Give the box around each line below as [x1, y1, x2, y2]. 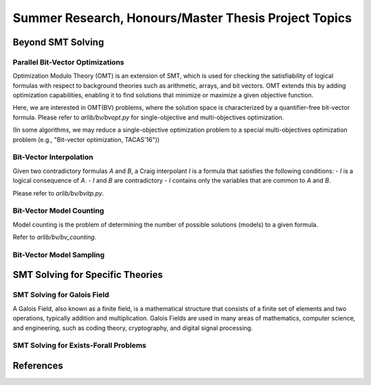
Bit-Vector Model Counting [12, 206, 104, 215]
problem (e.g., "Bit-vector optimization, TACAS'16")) [12, 135, 160, 143]
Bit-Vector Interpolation [12, 152, 93, 162]
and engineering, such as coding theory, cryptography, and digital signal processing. [12, 323, 254, 332]
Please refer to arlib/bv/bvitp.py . [12, 189, 104, 197]
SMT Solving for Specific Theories [12, 269, 163, 281]
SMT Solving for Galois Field [12, 290, 109, 300]
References [12, 360, 63, 371]
